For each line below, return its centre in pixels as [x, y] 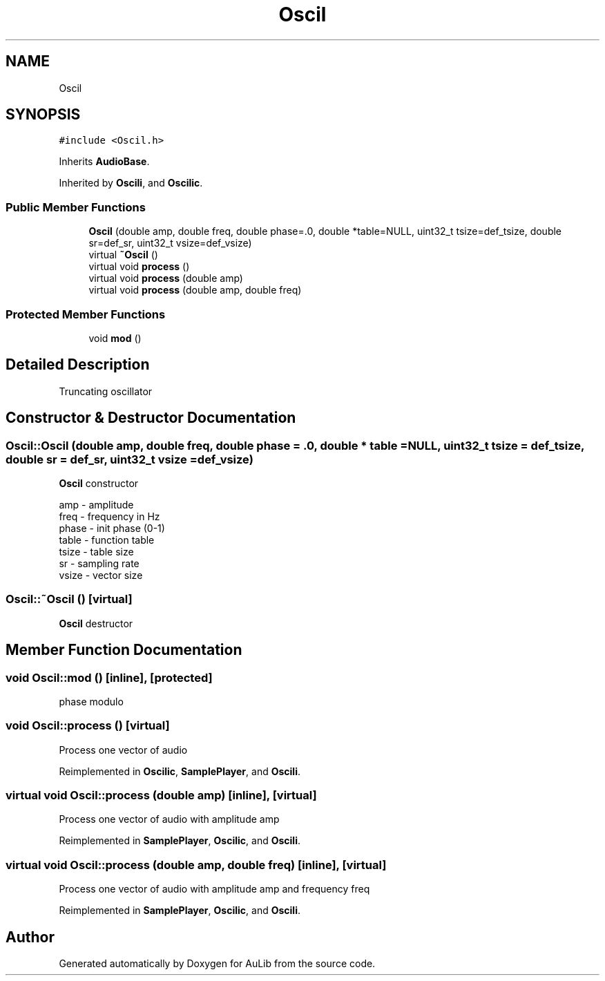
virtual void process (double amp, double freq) [195, 290]
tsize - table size [96, 552]
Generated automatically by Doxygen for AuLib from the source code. [217, 964]
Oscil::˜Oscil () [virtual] [69, 599]
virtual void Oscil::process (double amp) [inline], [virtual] [161, 796]
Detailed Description [78, 365]
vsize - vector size [101, 575]
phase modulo [91, 701]
